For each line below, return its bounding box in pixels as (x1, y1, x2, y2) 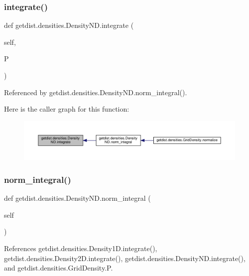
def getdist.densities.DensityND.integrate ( (4, 20, 134, 30)
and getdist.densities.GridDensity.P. (4, 263, 113, 273)
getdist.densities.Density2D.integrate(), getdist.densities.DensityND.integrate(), (4, 253, 246, 263)
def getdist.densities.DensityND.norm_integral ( (4, 193, 151, 203)
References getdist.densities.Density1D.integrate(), (4, 243, 157, 254)
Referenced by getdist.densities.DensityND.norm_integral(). (4, 87, 187, 97)
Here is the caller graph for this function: (4, 104, 129, 114)
